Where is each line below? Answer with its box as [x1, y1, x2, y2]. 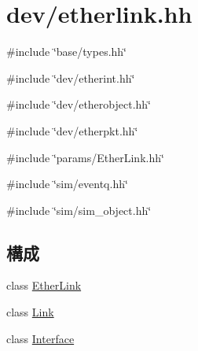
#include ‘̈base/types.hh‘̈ [6, 43, 127, 60]
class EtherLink [6, 277, 82, 294]
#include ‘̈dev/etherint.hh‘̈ [6, 69, 135, 86]
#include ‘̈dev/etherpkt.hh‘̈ [6, 122, 138, 139]
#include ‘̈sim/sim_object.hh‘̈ [6, 201, 152, 218]
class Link [6, 304, 54, 320]
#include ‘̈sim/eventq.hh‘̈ [6, 175, 128, 192]
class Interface [6, 330, 75, 346]
